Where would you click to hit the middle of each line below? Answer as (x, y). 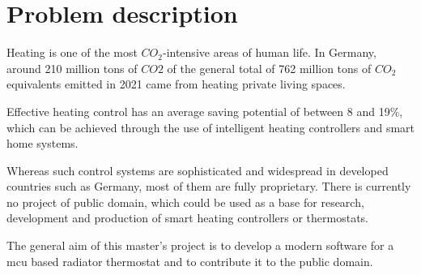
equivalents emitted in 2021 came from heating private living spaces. (176, 84)
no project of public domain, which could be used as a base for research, (185, 202)
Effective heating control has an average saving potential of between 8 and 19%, (205, 111)
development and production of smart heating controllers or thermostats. (188, 218)
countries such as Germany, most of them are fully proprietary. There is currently (209, 186)
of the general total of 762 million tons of (269, 68)
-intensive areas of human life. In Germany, (269, 52)
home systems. (43, 143)
